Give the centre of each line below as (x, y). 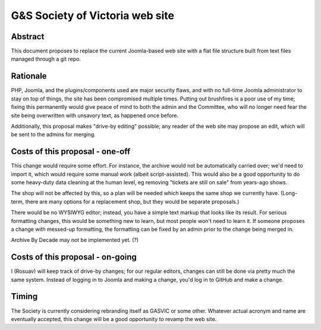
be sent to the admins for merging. (53, 134)
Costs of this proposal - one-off (71, 152)
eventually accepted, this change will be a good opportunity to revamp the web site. (114, 319)
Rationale (29, 76)
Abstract (28, 37)
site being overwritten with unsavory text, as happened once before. (95, 115)
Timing (24, 296)
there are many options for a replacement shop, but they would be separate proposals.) (132, 202)
